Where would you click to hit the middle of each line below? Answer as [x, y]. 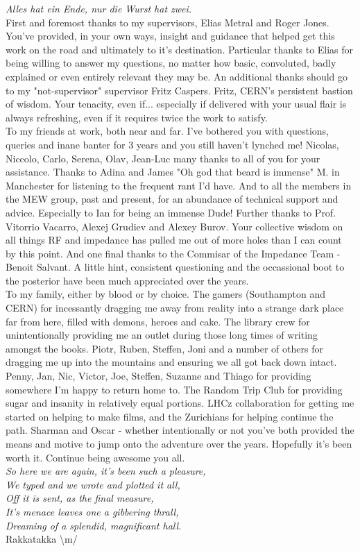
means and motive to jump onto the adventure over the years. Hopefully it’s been [179, 443]
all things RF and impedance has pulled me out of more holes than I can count [174, 240]
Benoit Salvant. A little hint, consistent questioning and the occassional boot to [175, 267]
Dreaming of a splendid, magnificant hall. [94, 525]
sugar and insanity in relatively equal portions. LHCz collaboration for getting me [180, 403]
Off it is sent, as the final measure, [80, 498]
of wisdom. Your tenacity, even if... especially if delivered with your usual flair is [176, 104]
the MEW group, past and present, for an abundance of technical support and [172, 199]
